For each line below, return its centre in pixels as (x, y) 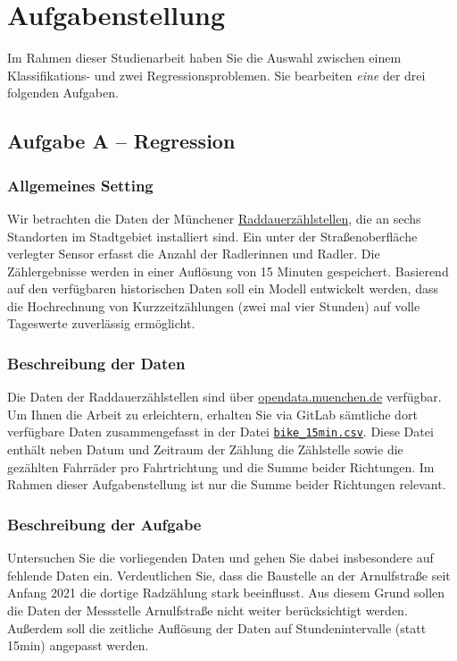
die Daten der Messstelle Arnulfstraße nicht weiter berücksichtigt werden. (208, 610)
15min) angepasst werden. (78, 645)
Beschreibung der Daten (96, 363)
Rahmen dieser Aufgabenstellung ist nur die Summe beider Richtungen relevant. (227, 484)
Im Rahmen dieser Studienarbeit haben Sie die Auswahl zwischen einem (204, 58)
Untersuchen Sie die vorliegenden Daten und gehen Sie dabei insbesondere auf (220, 558)
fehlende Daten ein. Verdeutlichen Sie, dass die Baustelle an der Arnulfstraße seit (229, 575)
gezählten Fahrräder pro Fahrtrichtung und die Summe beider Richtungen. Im (221, 466)
